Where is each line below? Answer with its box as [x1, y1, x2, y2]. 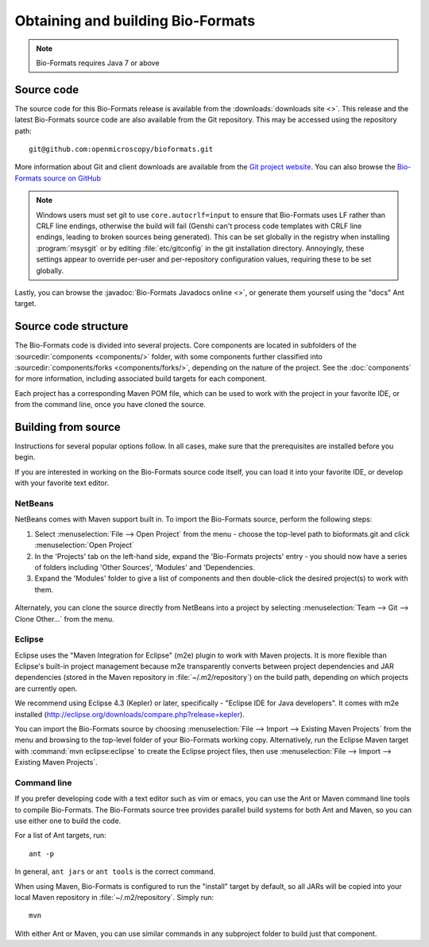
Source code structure [14, 320, 129, 333]
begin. [14, 452, 36, 462]
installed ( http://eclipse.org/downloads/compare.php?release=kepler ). [14, 709, 245, 719]
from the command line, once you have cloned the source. [14, 400, 207, 409]
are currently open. [14, 684, 78, 693]
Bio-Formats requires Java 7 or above [36, 58, 160, 68]
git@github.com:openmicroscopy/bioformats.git [29, 145, 214, 154]
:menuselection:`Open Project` [34, 541, 134, 550]
